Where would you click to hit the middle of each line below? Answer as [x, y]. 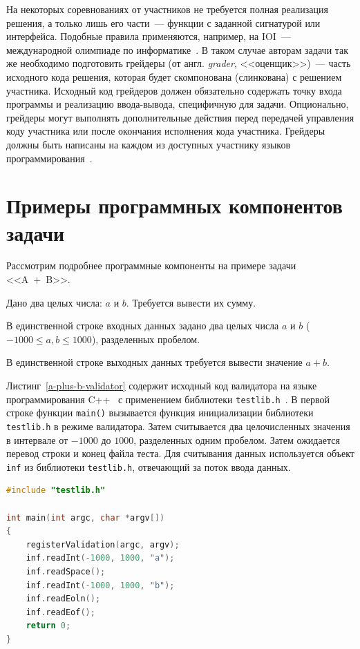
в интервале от [37, 439]
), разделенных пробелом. [146, 339]
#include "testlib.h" [56, 491]
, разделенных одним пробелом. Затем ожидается [237, 439]
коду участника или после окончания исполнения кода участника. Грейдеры [166, 131]
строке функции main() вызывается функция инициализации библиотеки [160, 413]
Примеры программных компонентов [174, 205]
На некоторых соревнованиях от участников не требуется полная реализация [167, 9]
